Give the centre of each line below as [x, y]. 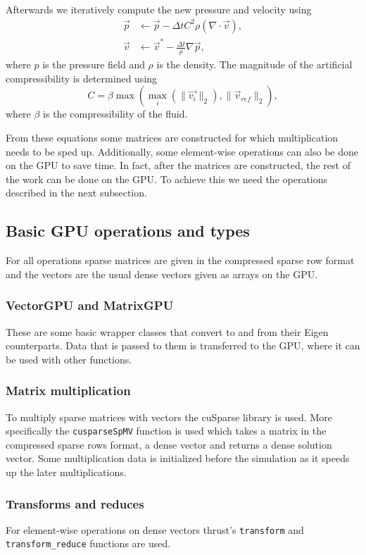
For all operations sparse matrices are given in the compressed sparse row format [180, 260]
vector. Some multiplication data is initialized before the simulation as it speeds [178, 458]
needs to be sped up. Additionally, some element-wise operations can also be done [182, 151]
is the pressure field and [94, 64]
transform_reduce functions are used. [88, 543]
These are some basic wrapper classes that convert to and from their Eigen [167, 331]
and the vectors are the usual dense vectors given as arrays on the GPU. [162, 274]
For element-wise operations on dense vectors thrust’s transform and [155, 529]
